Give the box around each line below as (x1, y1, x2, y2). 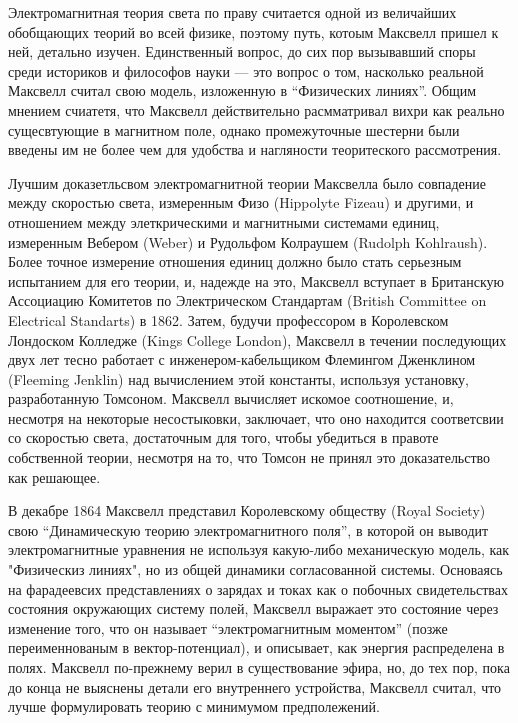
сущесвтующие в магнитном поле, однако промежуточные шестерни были (8, 119, 460, 140)
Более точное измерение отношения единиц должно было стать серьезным (8, 251, 462, 272)
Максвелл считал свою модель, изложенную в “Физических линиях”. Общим (8, 80, 477, 101)
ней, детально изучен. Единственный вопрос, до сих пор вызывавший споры (8, 41, 476, 62)
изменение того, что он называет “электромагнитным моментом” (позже (8, 617, 448, 638)
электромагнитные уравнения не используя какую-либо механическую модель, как (8, 539, 510, 560)
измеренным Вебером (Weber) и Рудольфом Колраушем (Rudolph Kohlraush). (8, 231, 488, 252)
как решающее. (8, 466, 101, 487)
